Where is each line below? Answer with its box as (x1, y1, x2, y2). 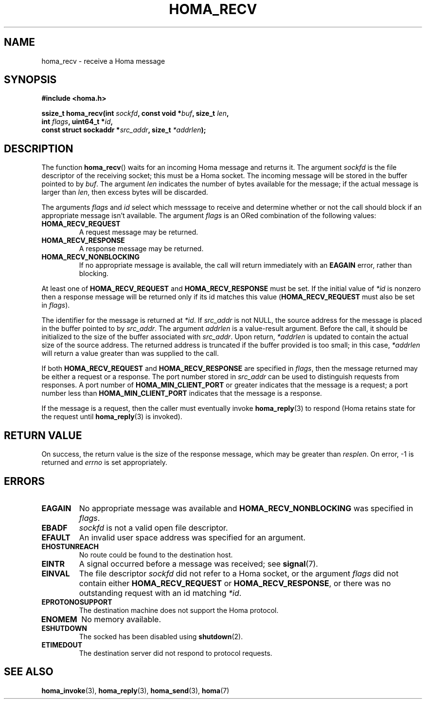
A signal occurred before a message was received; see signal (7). (79, 558, 318, 569)
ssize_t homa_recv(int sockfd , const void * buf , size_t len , (41, 109, 229, 118)
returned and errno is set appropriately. (41, 458, 168, 467)
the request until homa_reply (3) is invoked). (41, 412, 182, 421)
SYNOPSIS (4, 74, 57, 86)
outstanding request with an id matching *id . (79, 588, 242, 598)
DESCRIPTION (4, 142, 73, 155)
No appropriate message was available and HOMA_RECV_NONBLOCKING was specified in (79, 503, 413, 513)
